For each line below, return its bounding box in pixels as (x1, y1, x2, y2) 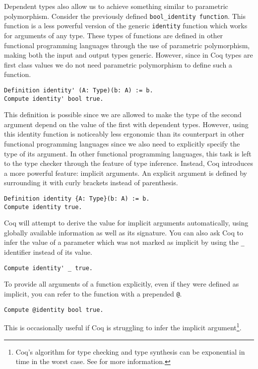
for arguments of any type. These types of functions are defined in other (4, 30, 223, 40)
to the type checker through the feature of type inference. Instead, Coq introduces (4, 158, 254, 168)
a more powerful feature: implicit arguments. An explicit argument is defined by (4, 167, 247, 178)
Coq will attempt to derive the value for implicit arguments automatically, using (4, 218, 249, 228)
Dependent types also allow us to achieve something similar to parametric (4, 1, 228, 11)
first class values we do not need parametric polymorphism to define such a (4, 59, 232, 70)
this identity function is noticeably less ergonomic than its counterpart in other (4, 129, 245, 139)
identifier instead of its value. (4, 247, 92, 257)
